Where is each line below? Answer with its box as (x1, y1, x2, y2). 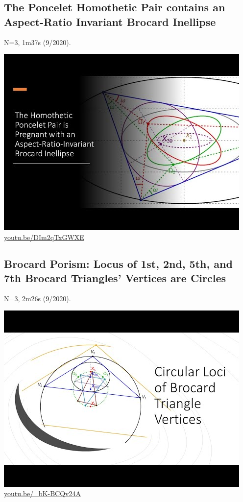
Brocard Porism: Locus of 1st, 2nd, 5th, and (4, 256, 233, 271)
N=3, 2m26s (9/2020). (4, 293, 71, 303)
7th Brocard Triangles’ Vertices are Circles (4, 270, 226, 286)
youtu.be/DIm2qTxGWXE (4, 232, 84, 242)
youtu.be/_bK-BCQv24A (4, 488, 81, 499)
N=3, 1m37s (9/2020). (4, 37, 71, 47)
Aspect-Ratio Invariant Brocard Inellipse (4, 14, 216, 29)
